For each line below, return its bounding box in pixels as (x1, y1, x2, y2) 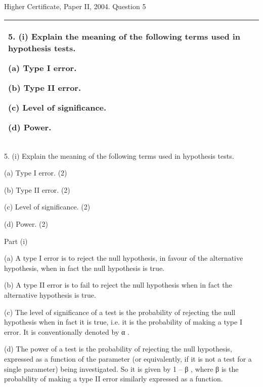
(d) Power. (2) (4, 218, 48, 229)
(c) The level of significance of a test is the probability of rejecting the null (4, 306, 236, 317)
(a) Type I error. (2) (4, 167, 67, 178)
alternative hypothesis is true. (4, 289, 96, 300)
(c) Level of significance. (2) (4, 201, 91, 212)
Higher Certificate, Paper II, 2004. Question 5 (4, 1, 146, 11)
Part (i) (4, 235, 28, 246)
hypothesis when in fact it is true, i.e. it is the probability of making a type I (4, 316, 242, 327)
